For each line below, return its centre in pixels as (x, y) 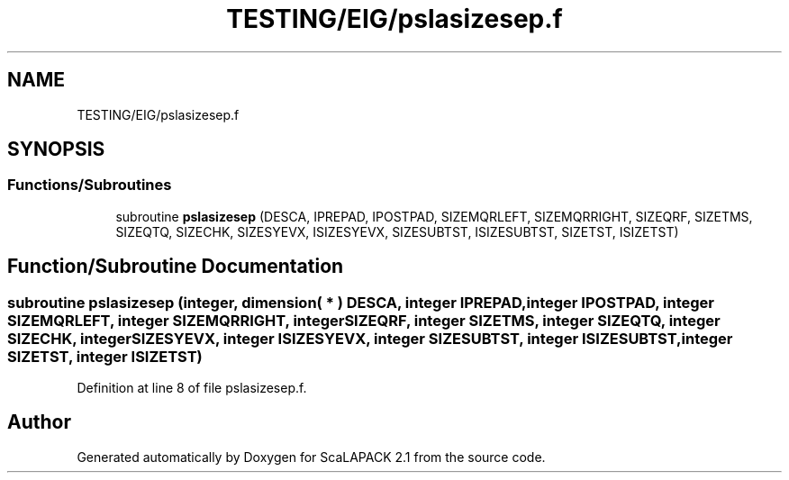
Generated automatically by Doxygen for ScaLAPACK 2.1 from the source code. (311, 457)
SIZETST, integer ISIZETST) (105, 356)
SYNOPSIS (56, 149)
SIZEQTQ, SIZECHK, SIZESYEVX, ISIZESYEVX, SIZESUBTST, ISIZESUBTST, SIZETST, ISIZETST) (397, 231)
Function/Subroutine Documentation (176, 267)
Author (39, 422)
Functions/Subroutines (90, 185)
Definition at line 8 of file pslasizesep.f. (192, 388)
